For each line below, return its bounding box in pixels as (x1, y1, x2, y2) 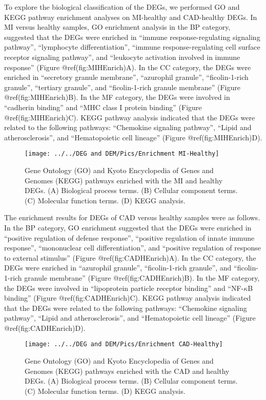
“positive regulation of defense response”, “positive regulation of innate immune (4, 232, 255, 243)
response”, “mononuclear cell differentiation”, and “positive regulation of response (4, 242, 261, 253)
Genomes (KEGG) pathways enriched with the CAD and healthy (25, 365, 230, 376)
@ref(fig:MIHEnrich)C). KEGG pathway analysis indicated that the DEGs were (4, 112, 255, 122)
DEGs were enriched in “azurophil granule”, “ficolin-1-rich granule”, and (4, 262, 232, 273)
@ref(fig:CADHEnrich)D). (4, 322, 86, 333)
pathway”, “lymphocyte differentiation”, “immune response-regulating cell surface (4, 41, 260, 52)
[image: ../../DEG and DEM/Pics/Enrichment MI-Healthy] (25, 150, 219, 158)
